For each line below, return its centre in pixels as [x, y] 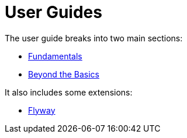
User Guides [53, 12]
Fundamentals [55, 56]
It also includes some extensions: [69, 92]
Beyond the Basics [64, 74]
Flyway [42, 110]
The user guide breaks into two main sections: [94, 38]
